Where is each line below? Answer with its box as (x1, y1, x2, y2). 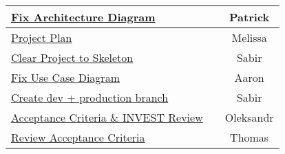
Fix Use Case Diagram (11, 69, 120, 85)
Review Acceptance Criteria (11, 129, 145, 145)
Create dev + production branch (11, 89, 169, 105)
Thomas (230, 129, 269, 145)
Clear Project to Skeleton (11, 49, 134, 65)
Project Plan (11, 30, 72, 45)
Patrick (229, 9, 270, 25)
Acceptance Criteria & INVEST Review (11, 109, 203, 125)
